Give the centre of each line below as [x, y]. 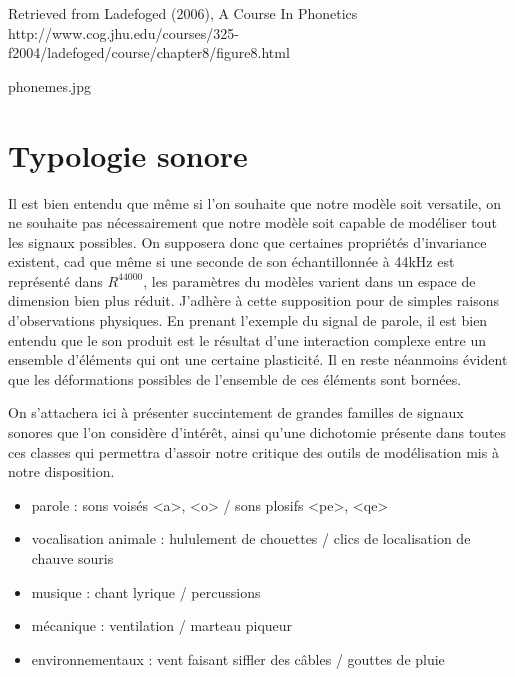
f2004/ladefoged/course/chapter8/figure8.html [149, 52]
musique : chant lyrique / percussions [146, 591]
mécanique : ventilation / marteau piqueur [162, 625]
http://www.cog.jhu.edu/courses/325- [123, 32]
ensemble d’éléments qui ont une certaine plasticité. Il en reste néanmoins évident [258, 359]
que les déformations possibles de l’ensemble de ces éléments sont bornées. [235, 378]
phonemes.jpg [49, 85]
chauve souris [72, 558]
